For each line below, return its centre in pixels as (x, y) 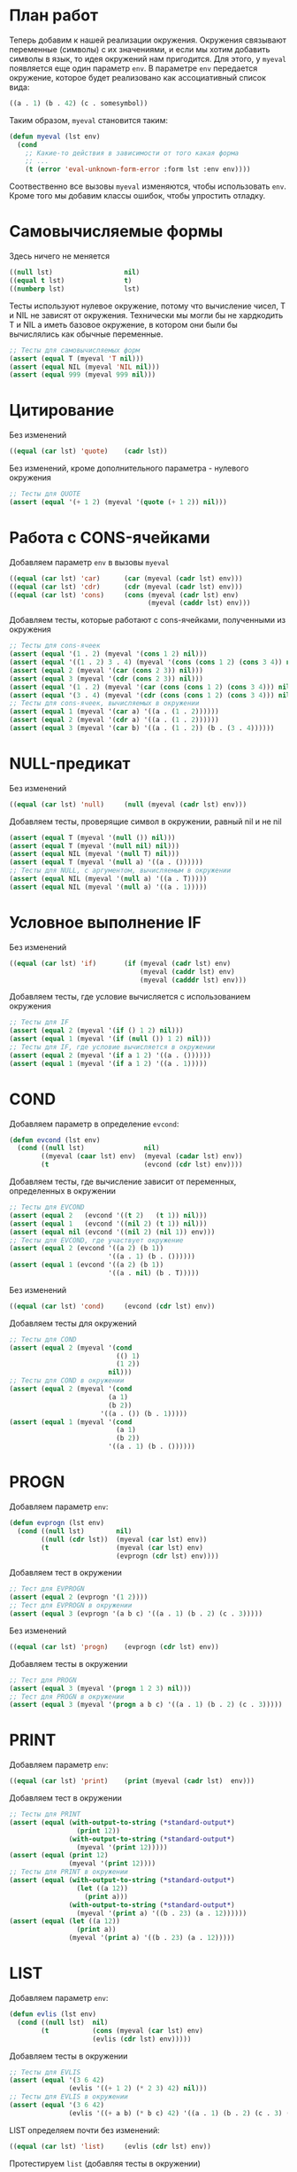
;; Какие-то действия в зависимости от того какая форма (132, 153)
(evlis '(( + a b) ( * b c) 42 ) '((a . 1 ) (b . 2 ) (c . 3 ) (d (181, 2113)
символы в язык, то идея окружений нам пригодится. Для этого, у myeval (148, 58)
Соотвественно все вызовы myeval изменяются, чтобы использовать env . (148, 186)
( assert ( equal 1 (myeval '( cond (71, 1422)
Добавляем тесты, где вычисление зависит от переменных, (123, 1182)
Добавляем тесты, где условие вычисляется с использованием (130, 997)
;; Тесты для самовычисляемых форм (75, 350)
